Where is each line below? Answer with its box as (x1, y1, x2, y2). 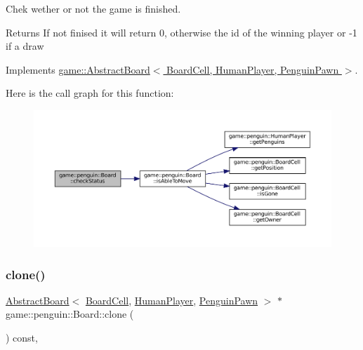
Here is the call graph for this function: (6, 86, 174, 100)
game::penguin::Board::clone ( (6, 307, 134, 321)
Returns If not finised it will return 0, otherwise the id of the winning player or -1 (6, 25, 357, 39)
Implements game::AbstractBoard (6, 62, 150, 76)
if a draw (6, 39, 44, 53)
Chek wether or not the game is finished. (6, 1, 181, 15)
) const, (6, 330, 38, 344)
